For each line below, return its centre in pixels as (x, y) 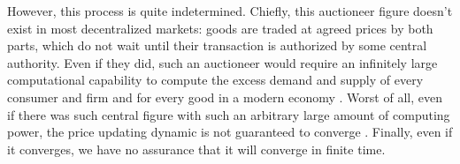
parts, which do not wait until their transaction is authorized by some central (217, 45)
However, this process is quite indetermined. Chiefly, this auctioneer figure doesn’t (230, 11)
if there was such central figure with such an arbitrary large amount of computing (229, 114)
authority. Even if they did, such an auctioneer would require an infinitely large (222, 62)
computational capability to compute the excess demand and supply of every (215, 80)
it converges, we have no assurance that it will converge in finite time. (196, 149)
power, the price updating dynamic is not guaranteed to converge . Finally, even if (230, 132)
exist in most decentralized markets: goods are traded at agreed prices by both (220, 28)
